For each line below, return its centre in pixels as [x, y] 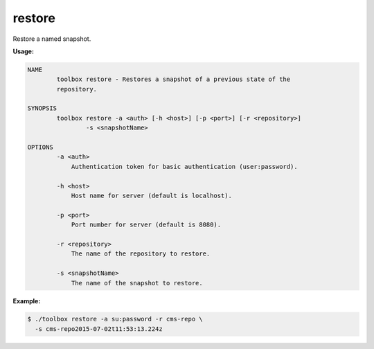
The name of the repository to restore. [141, 254]
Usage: [24, 51]
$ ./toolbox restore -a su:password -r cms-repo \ [115, 319]
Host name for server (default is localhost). [151, 196]
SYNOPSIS [42, 108]
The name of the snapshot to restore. [137, 283]
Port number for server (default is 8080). [146, 225]
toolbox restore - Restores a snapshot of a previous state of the [173, 79]
